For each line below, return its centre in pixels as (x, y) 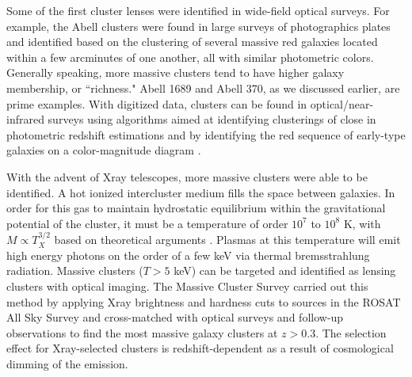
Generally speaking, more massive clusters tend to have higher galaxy (175, 72)
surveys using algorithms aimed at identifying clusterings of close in (212, 119)
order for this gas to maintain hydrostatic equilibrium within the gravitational (196, 208)
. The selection (351, 332)
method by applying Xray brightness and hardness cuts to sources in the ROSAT (204, 301)
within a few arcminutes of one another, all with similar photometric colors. (190, 57)
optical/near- (342, 103)
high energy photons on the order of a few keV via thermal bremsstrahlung (188, 255)
